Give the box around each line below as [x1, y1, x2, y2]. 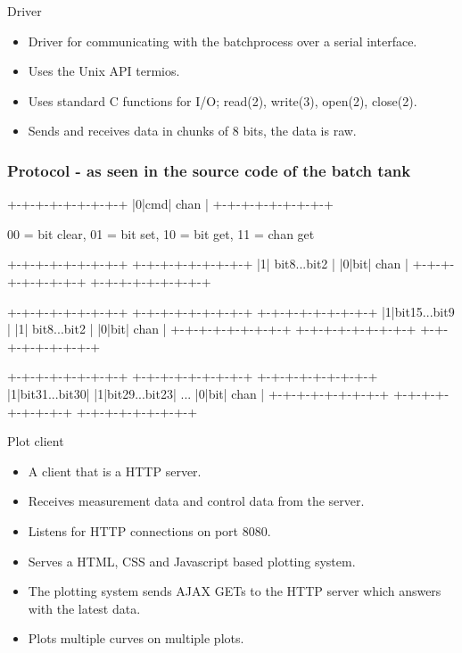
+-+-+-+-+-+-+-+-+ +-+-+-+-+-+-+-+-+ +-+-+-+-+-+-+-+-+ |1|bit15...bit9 [7, 302, 455, 320]
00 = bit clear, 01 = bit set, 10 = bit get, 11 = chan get [7, 224, 315, 243]
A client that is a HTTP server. [28, 461, 202, 480]
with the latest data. [28, 599, 141, 617]
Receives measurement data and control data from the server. [28, 492, 365, 510]
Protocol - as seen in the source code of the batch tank [7, 159, 411, 181]
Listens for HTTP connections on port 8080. [28, 521, 271, 540]
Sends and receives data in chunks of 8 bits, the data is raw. [28, 121, 357, 140]
